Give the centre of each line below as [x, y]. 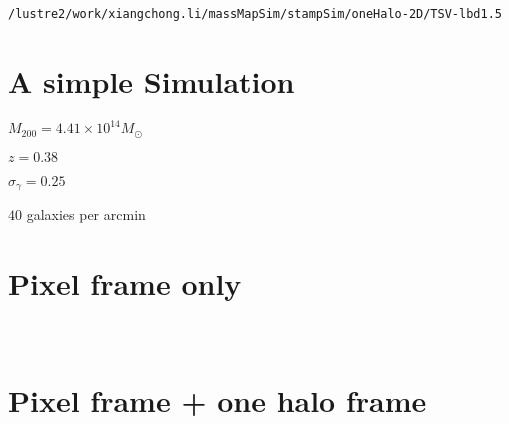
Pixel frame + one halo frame [217, 399]
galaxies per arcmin [86, 214]
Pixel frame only [125, 282]
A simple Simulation [151, 80]
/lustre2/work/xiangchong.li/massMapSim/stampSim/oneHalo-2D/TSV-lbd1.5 [255, 14]
